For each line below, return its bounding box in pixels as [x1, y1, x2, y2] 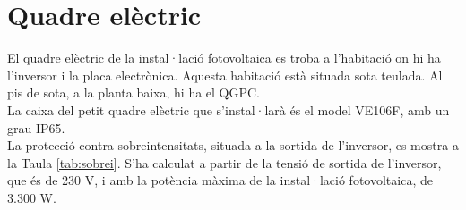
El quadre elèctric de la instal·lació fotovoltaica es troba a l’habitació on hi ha [7, 48, 441, 67]
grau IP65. [7, 118, 65, 137]
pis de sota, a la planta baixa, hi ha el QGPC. [7, 83, 261, 102]
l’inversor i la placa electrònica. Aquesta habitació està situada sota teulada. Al [7, 65, 443, 84]
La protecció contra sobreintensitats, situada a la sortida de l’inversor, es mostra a [7, 136, 459, 155]
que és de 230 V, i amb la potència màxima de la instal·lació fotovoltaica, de [7, 171, 433, 189]
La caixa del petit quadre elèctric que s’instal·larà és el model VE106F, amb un [7, 100, 450, 119]
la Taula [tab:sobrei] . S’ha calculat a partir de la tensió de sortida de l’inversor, [7, 153, 442, 172]
